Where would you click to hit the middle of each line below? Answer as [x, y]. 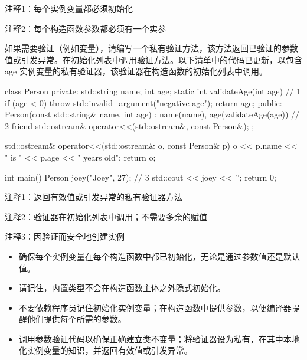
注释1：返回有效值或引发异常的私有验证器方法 [94, 197]
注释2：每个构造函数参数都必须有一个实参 [85, 28]
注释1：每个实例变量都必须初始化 [69, 8]
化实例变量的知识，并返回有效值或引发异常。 [105, 350]
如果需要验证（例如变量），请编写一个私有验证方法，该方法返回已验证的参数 [151, 48]
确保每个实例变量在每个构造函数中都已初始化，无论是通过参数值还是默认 [159, 256]
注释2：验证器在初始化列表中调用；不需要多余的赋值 [106, 216]
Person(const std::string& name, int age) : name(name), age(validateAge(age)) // [152, 114]
